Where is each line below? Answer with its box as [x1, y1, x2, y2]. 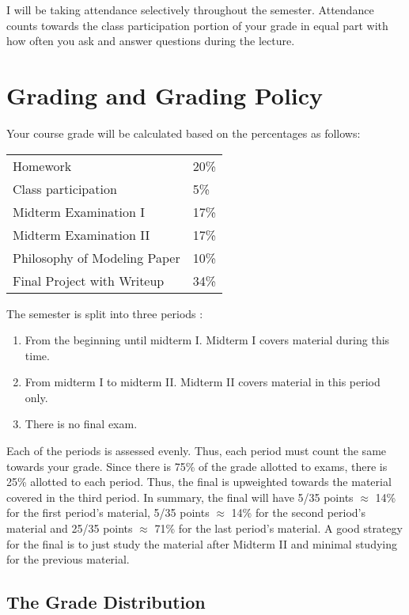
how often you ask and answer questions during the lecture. [6, 32, 295, 49]
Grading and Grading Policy [6, 78, 324, 111]
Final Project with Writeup [13, 271, 165, 290]
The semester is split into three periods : [6, 305, 203, 321]
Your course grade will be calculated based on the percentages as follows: [6, 124, 361, 141]
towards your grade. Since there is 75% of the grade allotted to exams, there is [6, 457, 388, 474]
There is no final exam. [25, 416, 138, 432]
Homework [13, 156, 72, 175]
